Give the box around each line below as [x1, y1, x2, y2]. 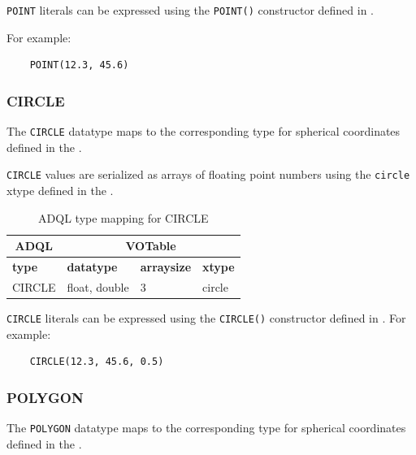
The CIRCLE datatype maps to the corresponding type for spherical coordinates [6, 123, 401, 140]
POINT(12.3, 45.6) [29, 59, 129, 71]
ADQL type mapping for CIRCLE [38, 209, 209, 226]
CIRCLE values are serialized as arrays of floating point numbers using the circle [6, 166, 410, 183]
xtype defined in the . [6, 181, 114, 198]
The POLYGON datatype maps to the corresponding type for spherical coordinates [6, 419, 406, 435]
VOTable [125, 237, 176, 254]
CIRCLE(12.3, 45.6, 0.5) [29, 356, 164, 368]
